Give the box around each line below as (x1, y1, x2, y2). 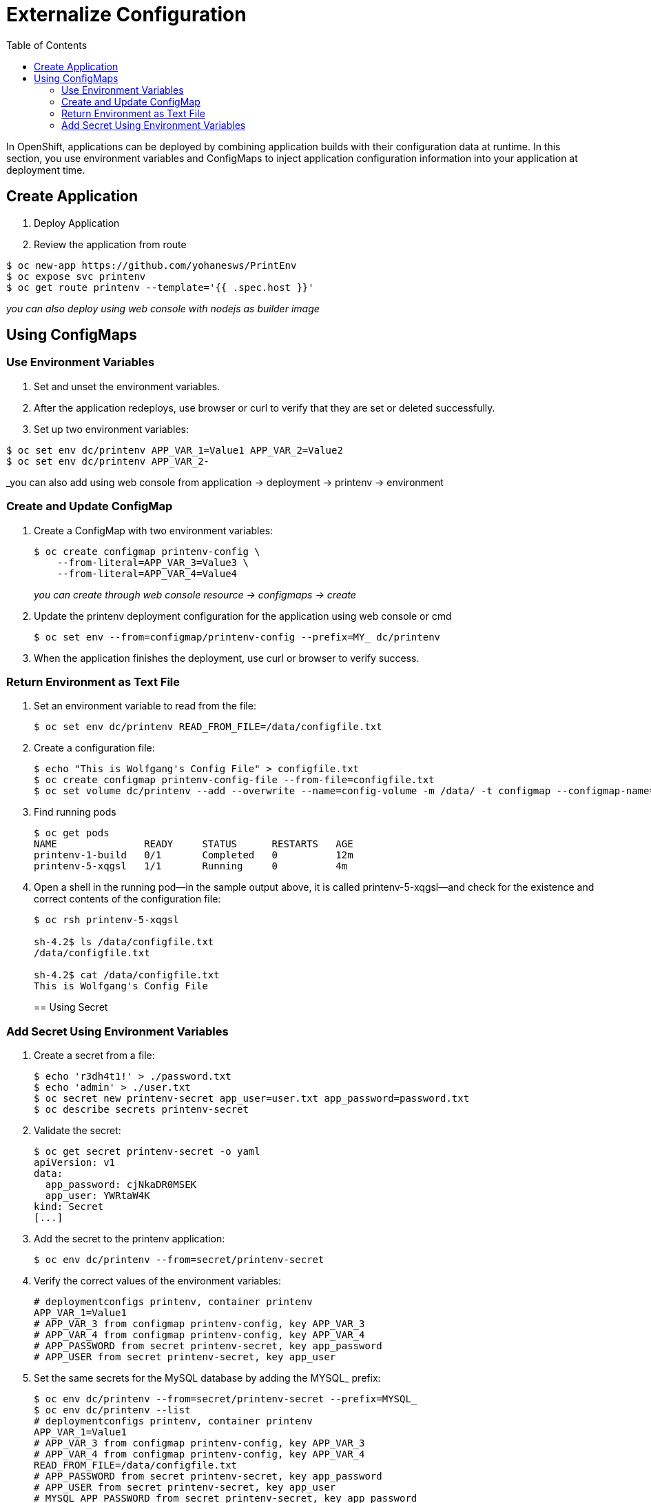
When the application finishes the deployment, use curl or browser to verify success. (34, 652, 420, 664)
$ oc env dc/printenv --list (34, 1404, 191, 1416)
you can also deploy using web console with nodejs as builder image (6, 302, 320, 314)
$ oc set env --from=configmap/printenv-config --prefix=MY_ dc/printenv (34, 631, 441, 643)
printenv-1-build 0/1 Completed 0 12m (34, 849, 353, 861)
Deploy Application (34, 216, 120, 229)
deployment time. (6, 163, 85, 176)
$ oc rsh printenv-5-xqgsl (34, 914, 179, 926)
